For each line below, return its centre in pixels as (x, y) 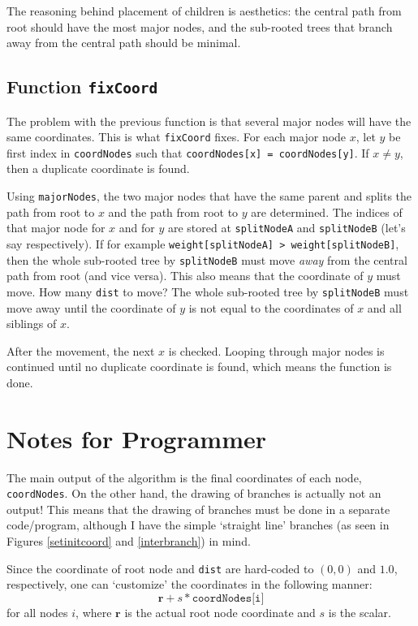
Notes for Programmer (137, 438)
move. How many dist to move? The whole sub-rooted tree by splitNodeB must (208, 291)
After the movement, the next (81, 350)
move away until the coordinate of (91, 307)
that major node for (56, 228)
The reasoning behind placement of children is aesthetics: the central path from (204, 11)
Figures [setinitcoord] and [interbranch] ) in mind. (129, 541)
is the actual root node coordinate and (220, 612)
